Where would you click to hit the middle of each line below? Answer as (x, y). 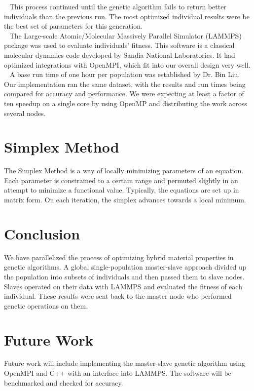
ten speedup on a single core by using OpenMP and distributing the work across (126, 103)
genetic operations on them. (46, 305)
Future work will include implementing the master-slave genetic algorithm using (125, 363)
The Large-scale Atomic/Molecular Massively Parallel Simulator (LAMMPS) (126, 35)
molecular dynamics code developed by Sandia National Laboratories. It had (120, 55)
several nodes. (25, 113)
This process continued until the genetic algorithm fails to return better (118, 6)
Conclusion (42, 233)
